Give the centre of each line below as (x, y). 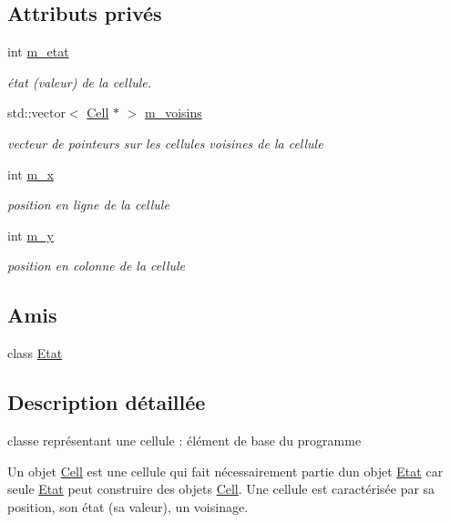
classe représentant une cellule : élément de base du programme (184, 440)
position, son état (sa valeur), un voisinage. (128, 506)
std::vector (36, 113)
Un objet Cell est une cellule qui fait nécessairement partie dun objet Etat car (225, 471)
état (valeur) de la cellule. (80, 82)
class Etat (35, 353)
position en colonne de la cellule (97, 266)
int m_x (31, 174)
